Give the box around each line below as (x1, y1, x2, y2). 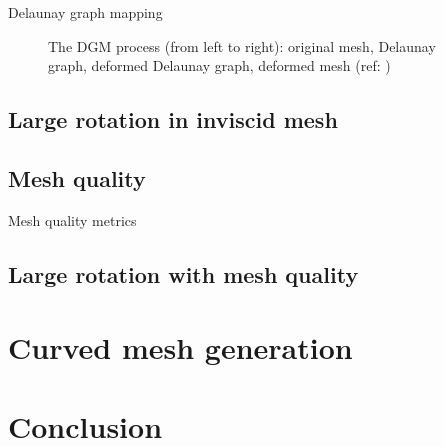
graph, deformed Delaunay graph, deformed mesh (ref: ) (48, 55, 391, 76)
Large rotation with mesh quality (8, 258, 359, 289)
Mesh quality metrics (8, 209, 137, 230)
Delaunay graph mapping (8, 2, 163, 22)
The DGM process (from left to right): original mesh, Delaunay (48, 35, 436, 56)
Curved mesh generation (8, 327, 353, 368)
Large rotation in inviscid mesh (8, 104, 338, 135)
